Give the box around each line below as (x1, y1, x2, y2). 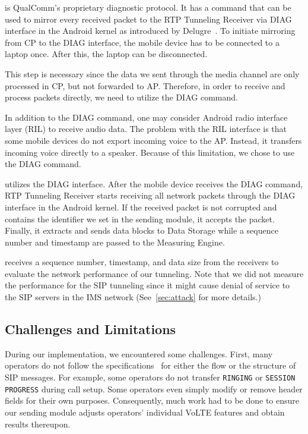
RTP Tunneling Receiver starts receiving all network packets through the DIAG (5, 189, 296, 202)
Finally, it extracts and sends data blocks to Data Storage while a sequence (5, 224, 278, 237)
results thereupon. (5, 417, 71, 430)
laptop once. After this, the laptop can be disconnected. (5, 48, 208, 60)
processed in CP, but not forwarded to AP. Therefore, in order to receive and (5, 79, 285, 92)
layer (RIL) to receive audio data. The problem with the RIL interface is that (5, 122, 287, 135)
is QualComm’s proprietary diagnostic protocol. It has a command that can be (5, 1, 291, 13)
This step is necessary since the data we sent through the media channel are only (5, 67, 300, 80)
